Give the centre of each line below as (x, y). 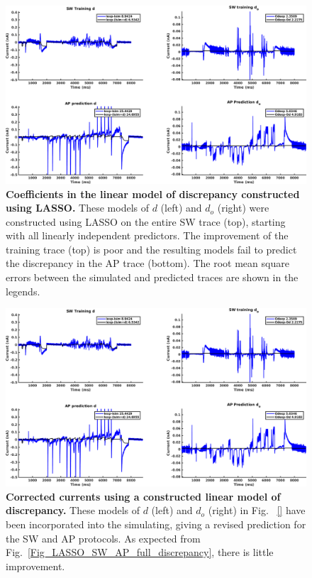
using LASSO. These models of (78, 208)
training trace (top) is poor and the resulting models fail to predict (151, 249)
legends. (23, 291)
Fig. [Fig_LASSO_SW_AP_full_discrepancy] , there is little (140, 552)
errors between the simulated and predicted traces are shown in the (152, 277)
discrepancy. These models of (73, 510)
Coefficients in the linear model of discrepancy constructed (153, 193)
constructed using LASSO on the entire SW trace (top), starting (146, 221)
